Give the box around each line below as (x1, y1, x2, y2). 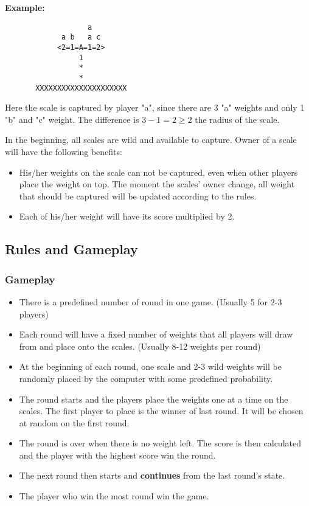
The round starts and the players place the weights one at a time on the (19, 392, 288, 405)
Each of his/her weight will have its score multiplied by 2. (19, 210, 235, 223)
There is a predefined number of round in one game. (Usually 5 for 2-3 (19, 295, 282, 308)
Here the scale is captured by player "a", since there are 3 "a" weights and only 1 (5, 101, 305, 114)
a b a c (61, 33, 101, 42)
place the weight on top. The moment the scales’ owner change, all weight (19, 178, 295, 190)
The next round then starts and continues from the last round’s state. (19, 469, 285, 482)
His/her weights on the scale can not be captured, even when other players (19, 165, 298, 178)
